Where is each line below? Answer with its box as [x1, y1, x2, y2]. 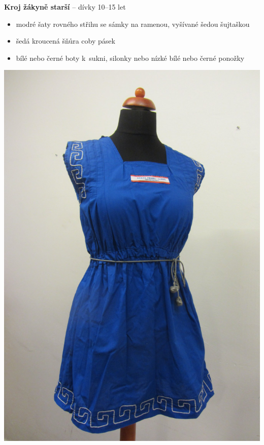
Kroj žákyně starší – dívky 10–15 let [4, 2, 126, 12]
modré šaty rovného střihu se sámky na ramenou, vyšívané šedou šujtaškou [16, 18, 250, 29]
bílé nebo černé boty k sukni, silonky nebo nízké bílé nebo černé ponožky [16, 52, 245, 63]
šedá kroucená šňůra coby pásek [16, 35, 115, 46]
